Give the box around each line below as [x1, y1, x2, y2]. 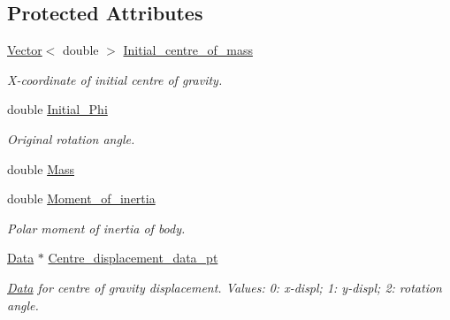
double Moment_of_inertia [7, 189, 156, 208]
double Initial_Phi [7, 100, 108, 118]
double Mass [7, 159, 74, 178]
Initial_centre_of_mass [123, 41, 253, 59]
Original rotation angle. [7, 129, 135, 148]
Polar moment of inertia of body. [7, 218, 186, 237]
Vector [7, 41, 42, 59]
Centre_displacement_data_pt [48, 248, 218, 267]
